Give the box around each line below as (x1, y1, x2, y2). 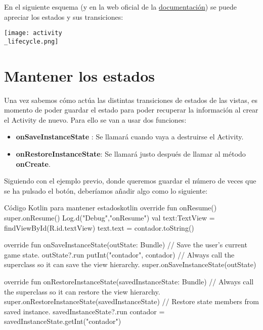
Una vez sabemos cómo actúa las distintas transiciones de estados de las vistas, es (4, 94, 258, 105)
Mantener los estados (4, 65, 155, 86)
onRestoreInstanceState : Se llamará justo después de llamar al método (16, 149, 246, 159)
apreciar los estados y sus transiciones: (4, 11, 123, 22)
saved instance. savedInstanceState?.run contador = (4, 306, 165, 316)
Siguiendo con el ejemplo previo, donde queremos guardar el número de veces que (4, 175, 256, 186)
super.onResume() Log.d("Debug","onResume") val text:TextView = (4, 212, 215, 223)
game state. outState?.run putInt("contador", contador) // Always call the (4, 249, 235, 260)
